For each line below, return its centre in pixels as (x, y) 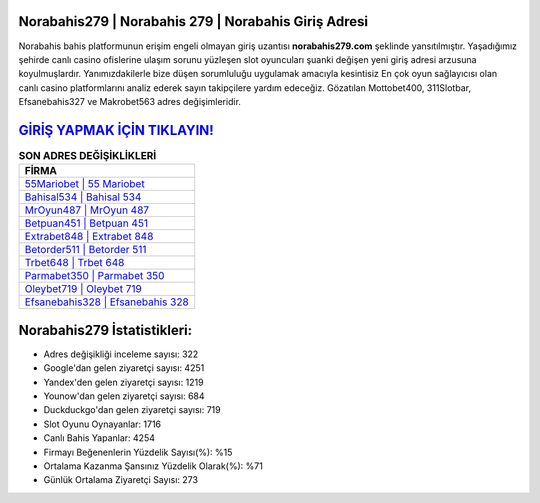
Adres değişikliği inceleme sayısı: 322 (121, 354)
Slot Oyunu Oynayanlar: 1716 (102, 424)
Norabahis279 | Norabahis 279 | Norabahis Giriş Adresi (193, 21)
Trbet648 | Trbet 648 (74, 263)
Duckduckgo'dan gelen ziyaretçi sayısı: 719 (132, 410)
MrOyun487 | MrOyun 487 (87, 210)
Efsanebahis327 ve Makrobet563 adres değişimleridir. (130, 102)
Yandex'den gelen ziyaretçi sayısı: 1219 (123, 382)
